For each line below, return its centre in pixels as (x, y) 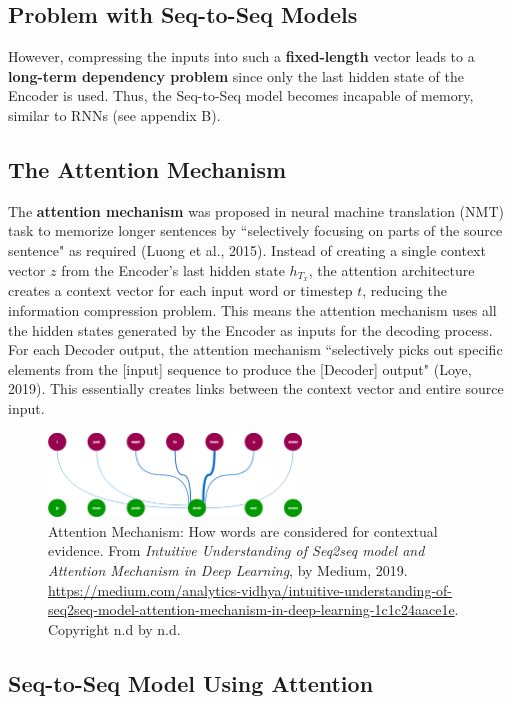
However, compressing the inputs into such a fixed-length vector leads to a (241, 56)
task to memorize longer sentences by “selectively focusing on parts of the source (255, 230)
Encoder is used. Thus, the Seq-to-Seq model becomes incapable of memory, (241, 95)
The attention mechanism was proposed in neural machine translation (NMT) (256, 210)
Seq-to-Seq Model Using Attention (191, 682)
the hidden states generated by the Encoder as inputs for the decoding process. (250, 329)
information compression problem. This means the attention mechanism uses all (252, 310)
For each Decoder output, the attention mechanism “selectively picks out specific (255, 349)
